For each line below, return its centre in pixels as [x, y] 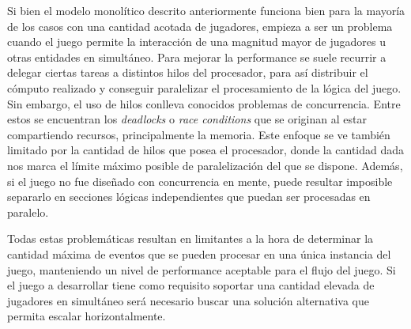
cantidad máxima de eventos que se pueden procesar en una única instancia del [199, 253]
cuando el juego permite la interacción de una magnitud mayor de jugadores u [196, 42]
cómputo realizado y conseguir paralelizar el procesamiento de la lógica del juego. [204, 87]
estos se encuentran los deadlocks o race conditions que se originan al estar [187, 119]
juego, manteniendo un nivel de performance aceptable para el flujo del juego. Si [202, 269]
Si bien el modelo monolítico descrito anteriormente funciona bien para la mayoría [206, 10]
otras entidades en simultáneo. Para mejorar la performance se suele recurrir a [197, 57]
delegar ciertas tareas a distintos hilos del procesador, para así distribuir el [188, 72]
